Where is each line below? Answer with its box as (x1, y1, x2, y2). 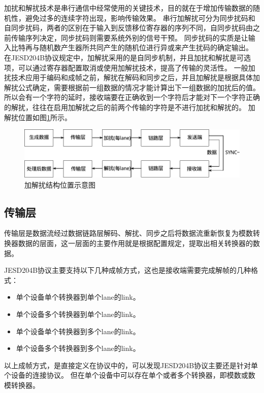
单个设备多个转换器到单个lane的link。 (16, 308, 140, 319)
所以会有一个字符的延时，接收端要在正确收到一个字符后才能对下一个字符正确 (4, 92, 260, 102)
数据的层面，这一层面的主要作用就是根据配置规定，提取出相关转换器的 (18, 237, 253, 248)
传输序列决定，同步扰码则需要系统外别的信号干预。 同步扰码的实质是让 (11, 32, 248, 43)
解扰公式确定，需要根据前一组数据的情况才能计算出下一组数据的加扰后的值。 (4, 82, 260, 92)
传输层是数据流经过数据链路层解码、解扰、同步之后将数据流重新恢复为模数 (4, 228, 253, 238)
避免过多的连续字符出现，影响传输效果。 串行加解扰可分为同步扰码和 (25, 12, 255, 23)
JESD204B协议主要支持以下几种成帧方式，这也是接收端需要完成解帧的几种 (4, 265, 251, 275)
